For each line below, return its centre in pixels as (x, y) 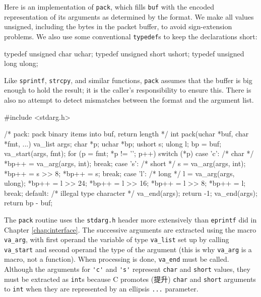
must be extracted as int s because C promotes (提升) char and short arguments (130, 279)
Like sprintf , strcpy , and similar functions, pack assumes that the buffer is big (128, 80)
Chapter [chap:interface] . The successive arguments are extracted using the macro (130, 229)
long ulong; (21, 63)
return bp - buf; (28, 203)
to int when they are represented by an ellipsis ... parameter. (101, 289)
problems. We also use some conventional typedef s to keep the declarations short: (131, 36)
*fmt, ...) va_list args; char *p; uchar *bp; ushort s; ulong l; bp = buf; (113, 143)
